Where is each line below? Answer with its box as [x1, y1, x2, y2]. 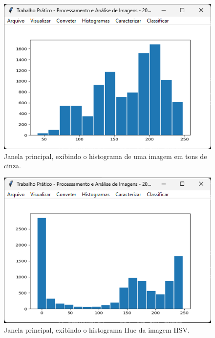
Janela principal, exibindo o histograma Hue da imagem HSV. [4, 324, 190, 335]
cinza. [4, 160, 21, 171]
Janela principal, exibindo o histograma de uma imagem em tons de [4, 151, 207, 161]
